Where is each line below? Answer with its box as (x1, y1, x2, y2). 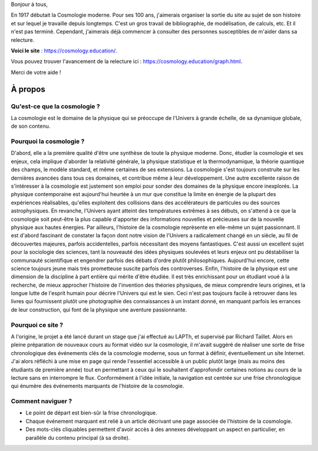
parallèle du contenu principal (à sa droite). (25, 434, 130, 441)
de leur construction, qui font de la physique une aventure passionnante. (11, 306, 187, 313)
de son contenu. (11, 122, 51, 130)
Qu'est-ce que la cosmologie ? (11, 102, 100, 110)
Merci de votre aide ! (11, 68, 61, 76)
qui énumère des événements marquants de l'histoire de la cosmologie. (11, 383, 184, 390)
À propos (11, 84, 45, 94)
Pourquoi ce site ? (11, 321, 64, 329)
